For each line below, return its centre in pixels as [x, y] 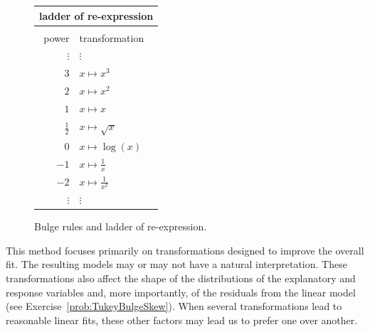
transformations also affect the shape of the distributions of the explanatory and [181, 278]
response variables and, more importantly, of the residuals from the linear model [181, 292]
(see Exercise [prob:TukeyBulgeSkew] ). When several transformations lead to [174, 306]
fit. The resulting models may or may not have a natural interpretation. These [176, 264]
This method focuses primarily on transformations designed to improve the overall [185, 250]
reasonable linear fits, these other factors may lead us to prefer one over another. [182, 320]
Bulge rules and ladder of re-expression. [121, 226]
